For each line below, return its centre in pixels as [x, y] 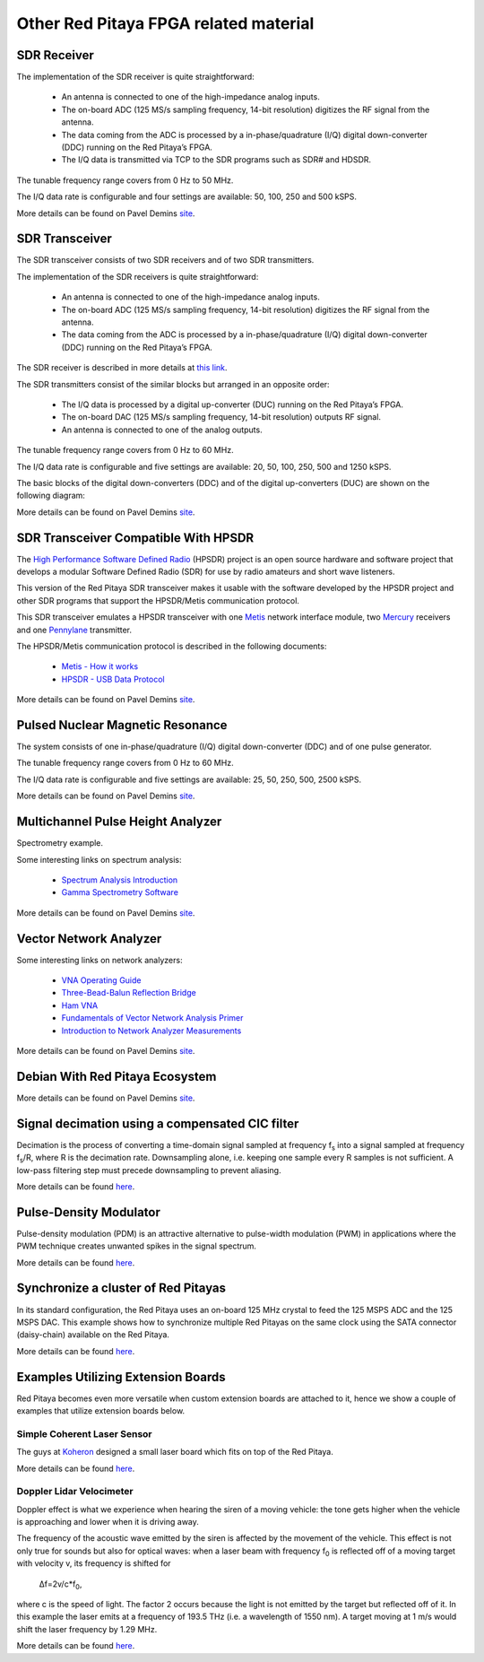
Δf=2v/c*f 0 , [60, 1585]
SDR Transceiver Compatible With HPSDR [135, 538]
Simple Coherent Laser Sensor [84, 1433]
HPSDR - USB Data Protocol [113, 679]
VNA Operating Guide [101, 980]
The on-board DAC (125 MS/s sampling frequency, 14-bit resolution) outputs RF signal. [221, 417]
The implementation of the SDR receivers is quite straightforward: [138, 276]
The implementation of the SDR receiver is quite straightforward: [135, 77]
